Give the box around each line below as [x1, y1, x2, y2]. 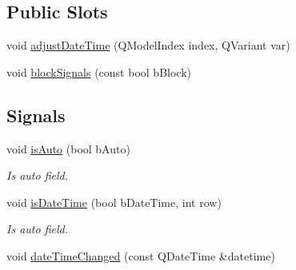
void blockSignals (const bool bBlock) [6, 63, 191, 80]
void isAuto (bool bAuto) [6, 140, 130, 157]
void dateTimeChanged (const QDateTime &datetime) [6, 247, 275, 264]
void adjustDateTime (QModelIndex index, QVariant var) [6, 37, 290, 54]
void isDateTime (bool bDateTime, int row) [6, 193, 222, 210]
